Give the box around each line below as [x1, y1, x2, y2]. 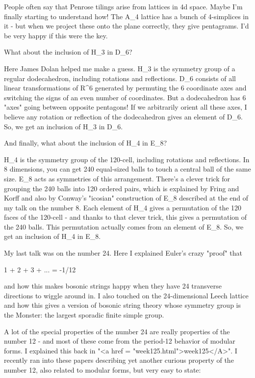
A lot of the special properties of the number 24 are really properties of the [4, 326, 230, 336]
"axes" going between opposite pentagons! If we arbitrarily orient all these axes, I [4, 102, 247, 112]
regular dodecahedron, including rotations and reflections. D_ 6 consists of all [4, 73, 236, 83]
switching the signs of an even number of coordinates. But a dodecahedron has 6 [4, 92, 246, 102]
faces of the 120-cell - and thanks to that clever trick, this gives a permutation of [4, 212, 247, 222]
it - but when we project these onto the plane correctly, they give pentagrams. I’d [4, 21, 249, 31]
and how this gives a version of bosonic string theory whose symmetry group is [4, 300, 241, 310]
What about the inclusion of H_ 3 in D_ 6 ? [4, 47, 132, 57]
